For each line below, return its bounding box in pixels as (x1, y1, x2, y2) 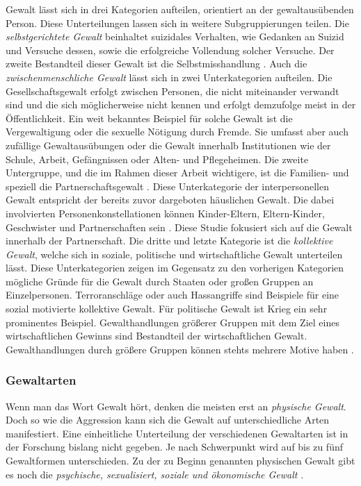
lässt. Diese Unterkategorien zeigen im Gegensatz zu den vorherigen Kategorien (6, 260, 344, 275)
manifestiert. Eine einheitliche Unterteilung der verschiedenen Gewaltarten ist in (6, 426, 348, 440)
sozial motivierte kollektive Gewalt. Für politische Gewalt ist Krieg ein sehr (6, 301, 328, 316)
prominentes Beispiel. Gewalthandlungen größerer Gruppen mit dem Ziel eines (6, 315, 339, 329)
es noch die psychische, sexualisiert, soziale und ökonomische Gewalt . (6, 467, 304, 481)
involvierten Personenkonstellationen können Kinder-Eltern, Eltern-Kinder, (6, 206, 325, 220)
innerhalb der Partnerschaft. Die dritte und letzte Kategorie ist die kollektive (6, 233, 333, 248)
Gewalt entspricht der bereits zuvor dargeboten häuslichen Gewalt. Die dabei (6, 192, 335, 207)
